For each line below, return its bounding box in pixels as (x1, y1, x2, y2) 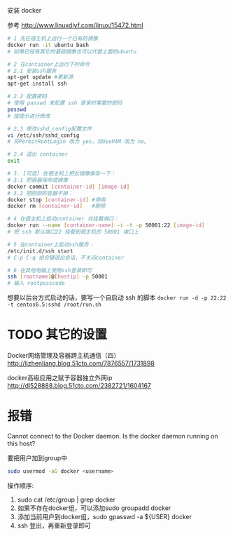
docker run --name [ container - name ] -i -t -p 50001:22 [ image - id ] (7, 222, 205, 229)
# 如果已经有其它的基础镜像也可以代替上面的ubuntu (7, 48, 137, 55)
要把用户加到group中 (7, 454, 68, 462)
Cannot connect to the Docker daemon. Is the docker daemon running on (7, 432, 218, 440)
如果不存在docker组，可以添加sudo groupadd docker (17, 504, 171, 512)
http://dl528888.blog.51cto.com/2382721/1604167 (7, 382, 152, 390)
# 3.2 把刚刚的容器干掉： (7, 189, 73, 196)
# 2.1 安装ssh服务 (7, 67, 57, 74)
